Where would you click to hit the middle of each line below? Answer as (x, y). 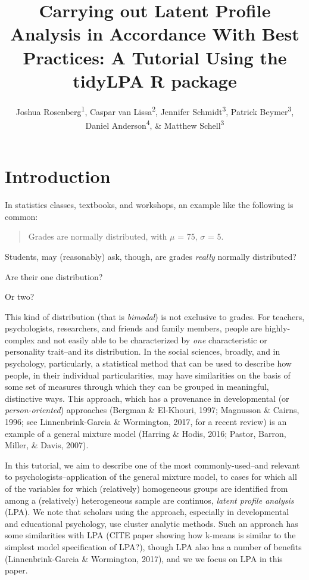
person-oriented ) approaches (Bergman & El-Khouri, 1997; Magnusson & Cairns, (152, 410)
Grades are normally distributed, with (98, 236)
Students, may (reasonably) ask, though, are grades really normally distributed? (151, 256)
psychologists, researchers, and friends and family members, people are (134, 328)
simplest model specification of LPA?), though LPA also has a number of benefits (153, 546)
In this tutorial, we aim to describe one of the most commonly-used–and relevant (152, 465)
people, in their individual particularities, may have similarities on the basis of (148, 375)
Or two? (20, 297)
